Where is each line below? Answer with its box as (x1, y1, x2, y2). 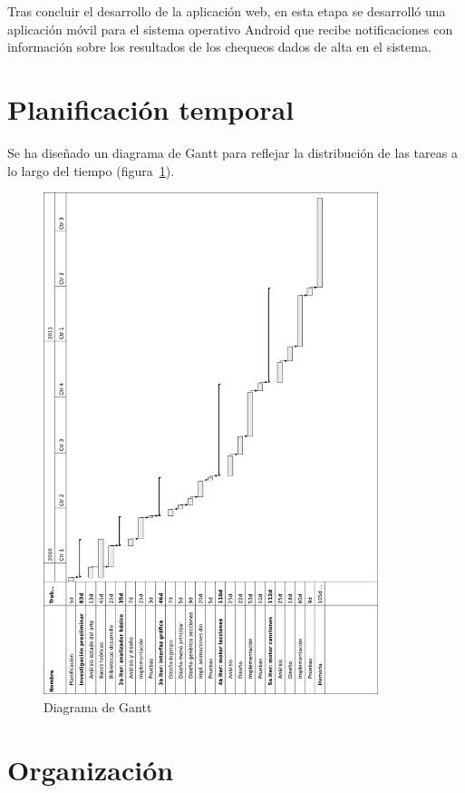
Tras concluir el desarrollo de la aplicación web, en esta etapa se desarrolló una (7, 2, 446, 20)
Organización (7, 750, 174, 788)
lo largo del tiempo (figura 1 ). (7, 161, 175, 180)
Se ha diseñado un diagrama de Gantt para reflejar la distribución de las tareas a (7, 142, 458, 162)
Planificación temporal (7, 90, 295, 127)
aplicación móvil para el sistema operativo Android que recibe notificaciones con (7, 19, 453, 38)
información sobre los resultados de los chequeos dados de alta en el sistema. (7, 37, 431, 56)
